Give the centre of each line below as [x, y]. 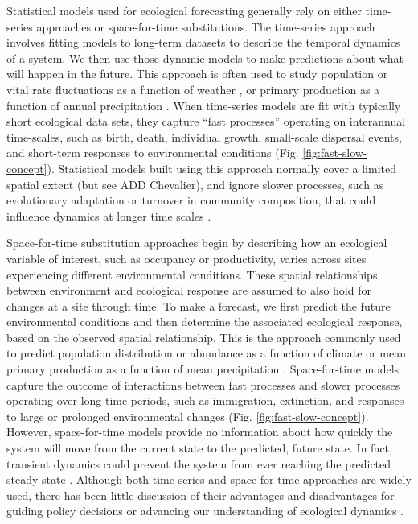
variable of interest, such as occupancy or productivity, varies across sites [186, 258]
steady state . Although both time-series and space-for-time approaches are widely [209, 479]
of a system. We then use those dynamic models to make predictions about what [205, 58]
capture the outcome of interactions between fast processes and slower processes [203, 384]
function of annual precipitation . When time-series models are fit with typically [204, 105]
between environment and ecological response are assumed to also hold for [189, 290]
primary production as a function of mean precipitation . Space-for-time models [203, 369]
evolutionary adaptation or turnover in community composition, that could [191, 200]
